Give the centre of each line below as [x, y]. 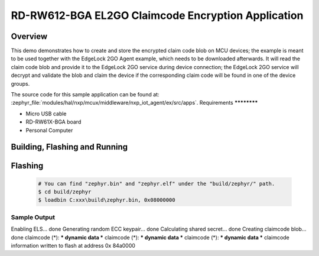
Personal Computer [49, 130]
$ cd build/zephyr [65, 192]
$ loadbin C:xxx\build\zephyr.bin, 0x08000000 [107, 200]
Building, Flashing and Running [69, 147]
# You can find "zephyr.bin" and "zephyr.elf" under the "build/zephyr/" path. [157, 184]
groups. [20, 83]
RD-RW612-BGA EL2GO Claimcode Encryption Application [157, 15]
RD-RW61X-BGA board [53, 122]
